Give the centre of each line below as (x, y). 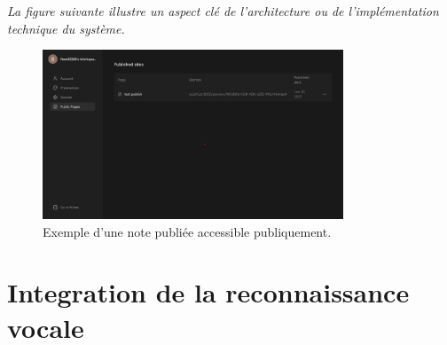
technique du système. (66, 28)
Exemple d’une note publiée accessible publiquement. (187, 231)
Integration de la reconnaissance (208, 292)
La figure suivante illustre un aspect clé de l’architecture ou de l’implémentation (223, 11)
